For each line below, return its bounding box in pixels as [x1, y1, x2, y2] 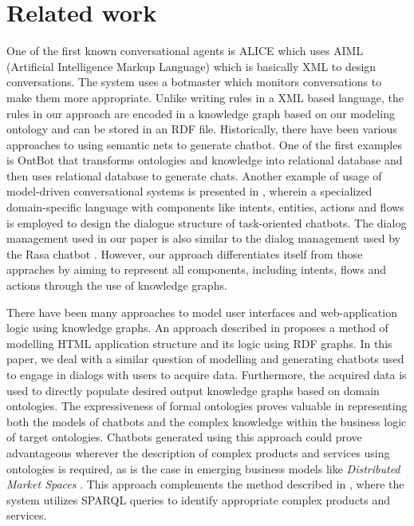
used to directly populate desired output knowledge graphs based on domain [6, 382, 380, 398]
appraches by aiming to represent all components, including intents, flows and [6, 261, 387, 278]
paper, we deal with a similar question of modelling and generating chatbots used [6, 350, 404, 367]
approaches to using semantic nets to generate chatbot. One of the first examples [6, 136, 402, 152]
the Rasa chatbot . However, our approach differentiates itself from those [6, 245, 363, 262]
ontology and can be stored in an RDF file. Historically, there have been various [6, 121, 397, 137]
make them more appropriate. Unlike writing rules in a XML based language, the [6, 89, 404, 105]
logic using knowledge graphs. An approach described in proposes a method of [6, 319, 388, 336]
